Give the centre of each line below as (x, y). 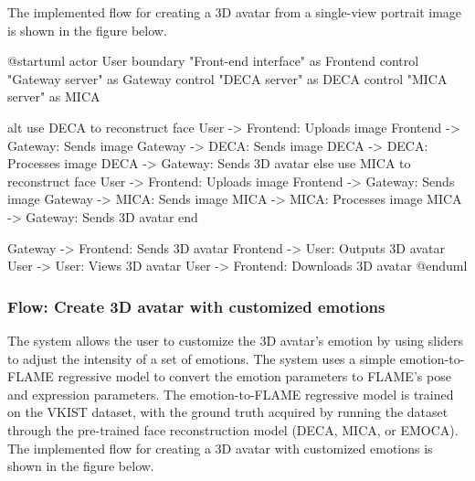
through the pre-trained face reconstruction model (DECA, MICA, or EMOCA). (233, 429)
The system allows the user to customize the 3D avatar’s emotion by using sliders (236, 340)
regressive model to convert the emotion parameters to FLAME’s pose (254, 376)
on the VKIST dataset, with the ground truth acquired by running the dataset (228, 412)
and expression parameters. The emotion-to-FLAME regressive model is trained (231, 394)
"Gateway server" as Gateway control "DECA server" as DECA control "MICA (227, 78)
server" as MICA (54, 96)
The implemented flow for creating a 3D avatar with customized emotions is (220, 448)
